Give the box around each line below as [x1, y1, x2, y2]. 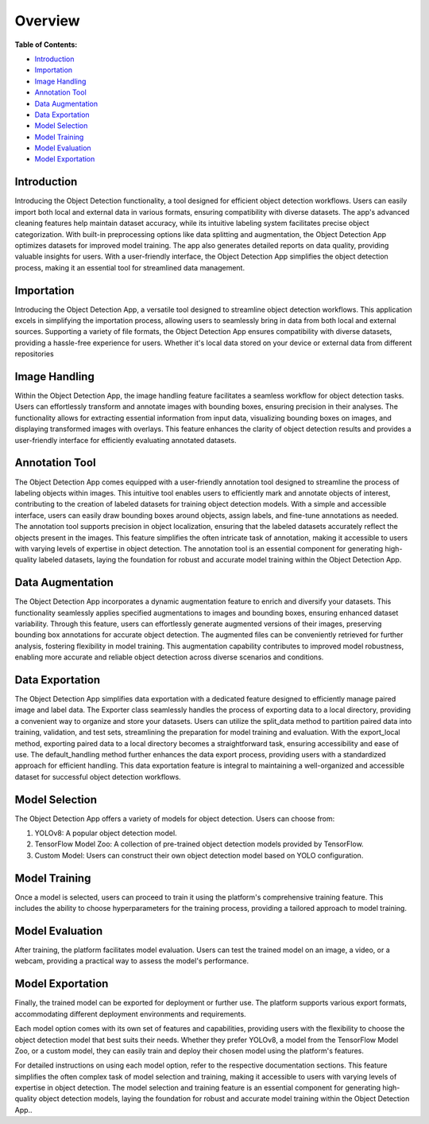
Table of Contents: [14, 40, 78, 49]
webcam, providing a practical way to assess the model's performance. [14, 956, 249, 966]
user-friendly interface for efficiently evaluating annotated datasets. [14, 435, 237, 445]
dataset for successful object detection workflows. [14, 772, 182, 781]
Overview [14, 12, 80, 29]
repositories [14, 349, 55, 359]
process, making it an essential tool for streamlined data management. [14, 263, 245, 272]
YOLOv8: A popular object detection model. [34, 828, 178, 838]
